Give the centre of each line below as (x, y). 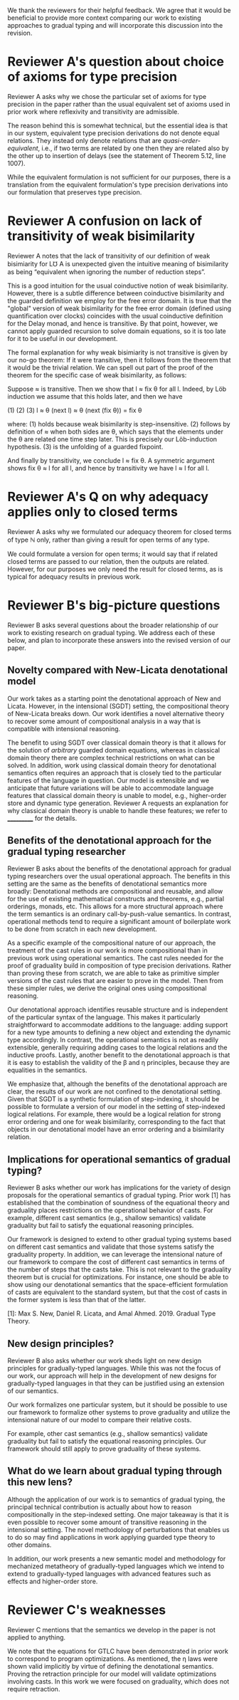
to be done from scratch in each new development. (83, 929)
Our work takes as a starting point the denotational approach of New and (114, 698)
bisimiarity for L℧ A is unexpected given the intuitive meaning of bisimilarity (118, 263)
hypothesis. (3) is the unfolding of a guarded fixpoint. (85, 446)
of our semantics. (33, 1391)
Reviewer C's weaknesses (87, 1610)
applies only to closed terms (92, 512)
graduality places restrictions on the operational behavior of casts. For (110, 1210)
